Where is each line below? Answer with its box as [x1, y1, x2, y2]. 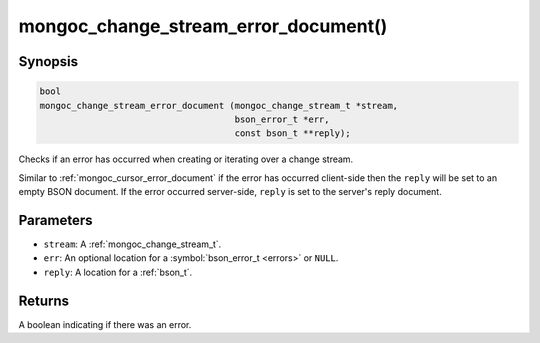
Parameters [18, 211, 93, 229]
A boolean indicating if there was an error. [18, 318, 192, 330]
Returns [18, 292, 70, 309]
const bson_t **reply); [234, 128, 351, 139]
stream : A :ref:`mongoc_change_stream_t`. [43, 238, 222, 250]
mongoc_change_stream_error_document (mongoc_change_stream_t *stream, [39, 100, 399, 111]
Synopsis [18, 53, 79, 70]
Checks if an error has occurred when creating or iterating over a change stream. [18, 153, 354, 165]
